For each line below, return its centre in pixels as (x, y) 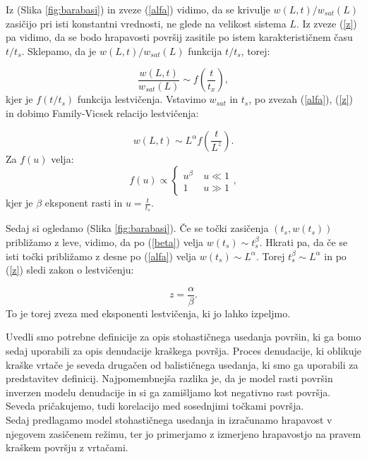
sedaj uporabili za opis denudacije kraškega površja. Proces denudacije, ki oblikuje (184, 351)
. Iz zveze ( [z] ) (326, 23)
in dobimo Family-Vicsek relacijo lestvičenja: (102, 112)
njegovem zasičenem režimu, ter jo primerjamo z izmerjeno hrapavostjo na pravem (183, 433)
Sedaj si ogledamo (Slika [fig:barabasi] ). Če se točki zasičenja (137, 228)
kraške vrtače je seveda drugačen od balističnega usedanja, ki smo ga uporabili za (182, 364)
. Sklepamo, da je (59, 50)
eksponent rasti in (84, 203)
